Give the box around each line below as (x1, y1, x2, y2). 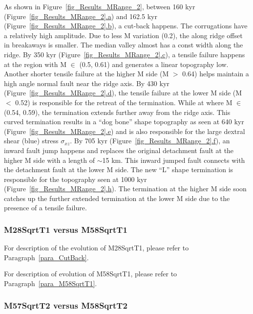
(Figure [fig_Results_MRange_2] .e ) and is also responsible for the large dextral (4, 126, 245, 136)
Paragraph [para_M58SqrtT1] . (4, 278, 97, 289)
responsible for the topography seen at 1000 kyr (4, 174, 147, 184)
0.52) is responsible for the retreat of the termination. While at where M (15, 97, 232, 107)
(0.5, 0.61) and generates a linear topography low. (79, 59, 229, 69)
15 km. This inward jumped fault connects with (102, 155, 245, 165)
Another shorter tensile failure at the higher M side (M (4, 68, 169, 79)
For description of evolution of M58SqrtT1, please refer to (4, 269, 177, 279)
